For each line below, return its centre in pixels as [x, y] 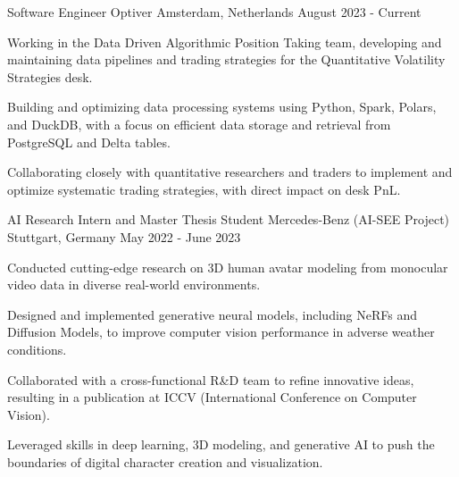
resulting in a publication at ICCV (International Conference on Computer [212, 397]
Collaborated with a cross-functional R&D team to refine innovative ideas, [211, 379]
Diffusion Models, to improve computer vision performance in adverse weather [221, 332]
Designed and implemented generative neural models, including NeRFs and [213, 314]
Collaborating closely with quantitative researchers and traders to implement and [230, 172]
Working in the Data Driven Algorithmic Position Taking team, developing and [225, 42]
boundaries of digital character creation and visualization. [165, 461]
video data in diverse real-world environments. [134, 285]
